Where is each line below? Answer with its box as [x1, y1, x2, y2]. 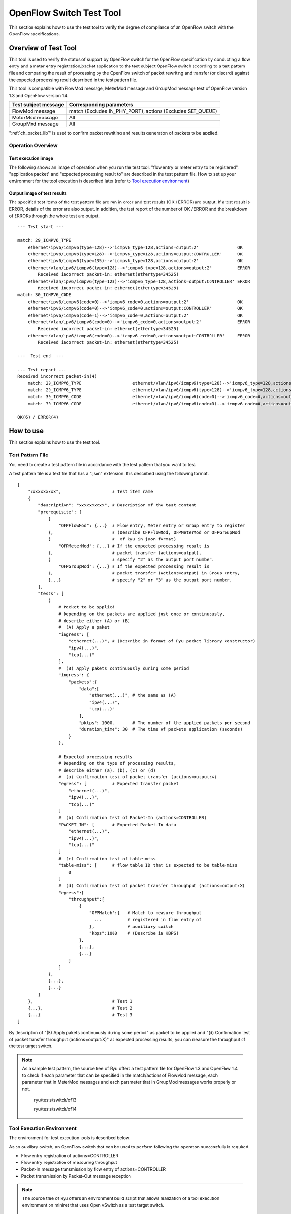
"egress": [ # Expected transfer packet [58, 781, 179, 787]
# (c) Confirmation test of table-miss [58, 856, 156, 861]
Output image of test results [9, 190, 67, 196]
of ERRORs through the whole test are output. [9, 213, 100, 219]
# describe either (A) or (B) [58, 618, 130, 624]
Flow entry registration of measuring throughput [21, 1160, 117, 1165]
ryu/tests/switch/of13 [34, 1097, 77, 1103]
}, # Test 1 [27, 998, 133, 1004]
